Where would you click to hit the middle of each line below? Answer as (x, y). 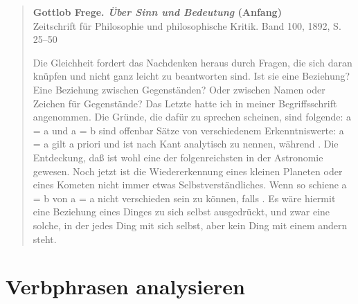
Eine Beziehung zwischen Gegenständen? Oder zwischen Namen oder (179, 89)
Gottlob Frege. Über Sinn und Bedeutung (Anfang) (157, 12)
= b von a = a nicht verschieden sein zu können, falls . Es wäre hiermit (184, 198)
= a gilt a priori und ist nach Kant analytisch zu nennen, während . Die (186, 144)
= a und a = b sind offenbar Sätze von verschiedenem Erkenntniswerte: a (188, 130)
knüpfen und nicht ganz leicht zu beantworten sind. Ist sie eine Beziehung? (191, 76)
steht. (45, 239)
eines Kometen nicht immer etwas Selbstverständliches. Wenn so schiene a (190, 185)
